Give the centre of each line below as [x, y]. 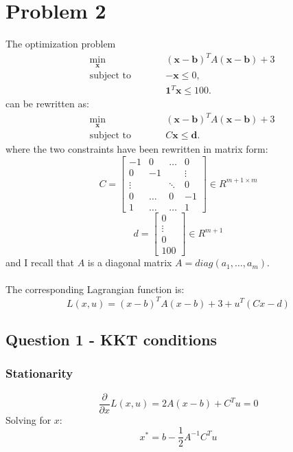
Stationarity [39, 373]
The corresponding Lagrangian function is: [95, 289]
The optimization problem [61, 44]
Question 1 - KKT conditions [112, 339]
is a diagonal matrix [130, 262]
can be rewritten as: [47, 104]
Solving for [28, 419]
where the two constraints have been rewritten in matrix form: [137, 149]
